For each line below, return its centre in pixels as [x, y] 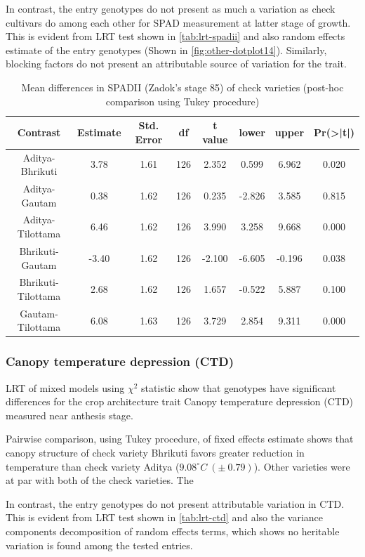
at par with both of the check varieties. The [100, 480]
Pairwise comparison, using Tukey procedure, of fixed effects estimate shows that [180, 439]
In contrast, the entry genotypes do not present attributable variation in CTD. [175, 503]
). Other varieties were [302, 466]
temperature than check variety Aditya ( [93, 466]
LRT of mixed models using [65, 387]
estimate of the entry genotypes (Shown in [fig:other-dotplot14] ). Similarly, [166, 50]
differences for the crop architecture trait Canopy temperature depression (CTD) [180, 401]
